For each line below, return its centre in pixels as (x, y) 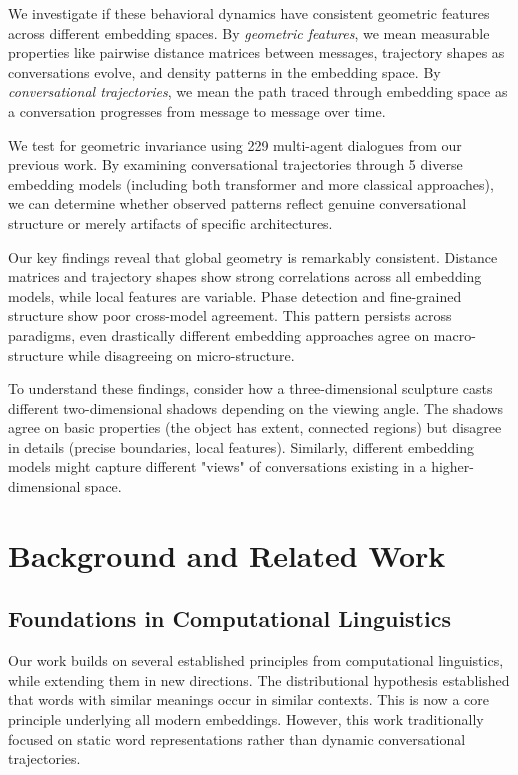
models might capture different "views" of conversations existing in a (217, 466)
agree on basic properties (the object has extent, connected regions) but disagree (255, 427)
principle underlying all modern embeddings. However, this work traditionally (246, 719)
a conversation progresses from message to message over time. (197, 110)
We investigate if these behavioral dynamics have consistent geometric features (249, 13)
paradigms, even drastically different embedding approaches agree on (219, 334)
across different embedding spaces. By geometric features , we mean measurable (249, 32)
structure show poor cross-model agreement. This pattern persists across (230, 315)
